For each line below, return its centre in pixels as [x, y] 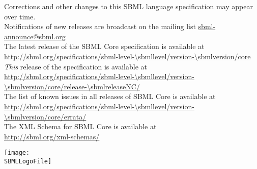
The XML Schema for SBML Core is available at [80, 126]
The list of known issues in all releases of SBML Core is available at [110, 96]
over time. [20, 16]
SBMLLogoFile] [28, 161]
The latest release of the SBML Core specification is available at [104, 46]
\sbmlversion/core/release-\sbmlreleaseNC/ [72, 86]
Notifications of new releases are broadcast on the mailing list [100, 26]
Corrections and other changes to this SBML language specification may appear [128, 6]
